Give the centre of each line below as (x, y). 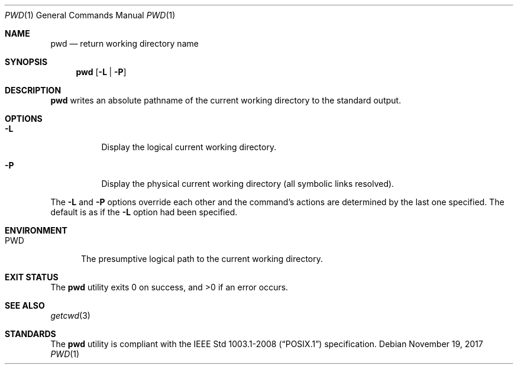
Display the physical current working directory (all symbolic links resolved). (248, 184)
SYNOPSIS (26, 62)
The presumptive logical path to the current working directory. (202, 259)
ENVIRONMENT (36, 230)
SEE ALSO (25, 305)
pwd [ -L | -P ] (101, 72)
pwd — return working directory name (124, 43)
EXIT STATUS (32, 277)
